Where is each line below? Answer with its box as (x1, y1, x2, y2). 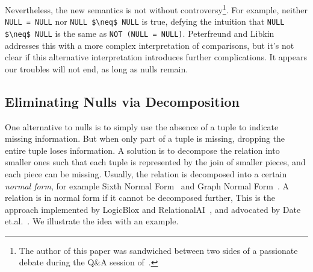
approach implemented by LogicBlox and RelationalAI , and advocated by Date (5, 203, 301, 215)
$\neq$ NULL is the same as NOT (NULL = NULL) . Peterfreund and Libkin (5, 27, 274, 39)
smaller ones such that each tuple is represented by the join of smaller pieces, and (5, 156, 306, 168)
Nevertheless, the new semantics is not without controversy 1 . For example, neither (5, 2, 308, 16)
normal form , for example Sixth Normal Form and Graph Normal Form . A (5, 179, 290, 192)
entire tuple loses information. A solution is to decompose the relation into (5, 144, 280, 156)
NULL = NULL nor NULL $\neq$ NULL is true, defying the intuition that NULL (5, 15, 285, 28)
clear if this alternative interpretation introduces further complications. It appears (5, 51, 307, 63)
